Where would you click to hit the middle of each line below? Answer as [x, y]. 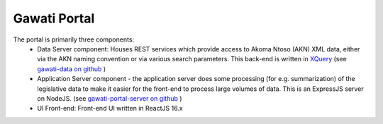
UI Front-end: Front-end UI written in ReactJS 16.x [110, 108]
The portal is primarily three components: [74, 39]
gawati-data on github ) [72, 69]
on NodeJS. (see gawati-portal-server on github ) [110, 98]
